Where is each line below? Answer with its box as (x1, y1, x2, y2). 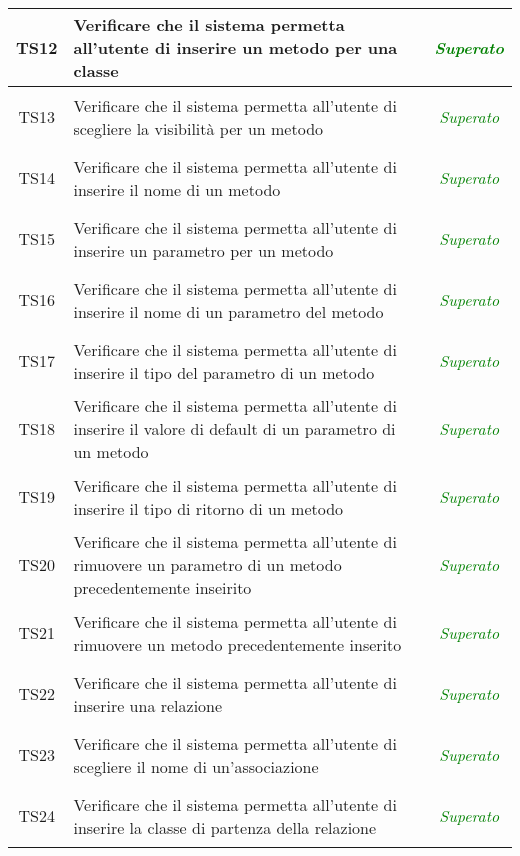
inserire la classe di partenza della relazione (73, 815, 377, 839)
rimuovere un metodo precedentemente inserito (73, 632, 402, 656)
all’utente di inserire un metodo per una (73, 36, 398, 59)
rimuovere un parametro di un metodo (73, 553, 342, 576)
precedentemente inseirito (73, 576, 252, 599)
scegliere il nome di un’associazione (73, 754, 319, 778)
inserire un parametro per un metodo (73, 238, 334, 262)
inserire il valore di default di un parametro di (73, 417, 396, 440)
